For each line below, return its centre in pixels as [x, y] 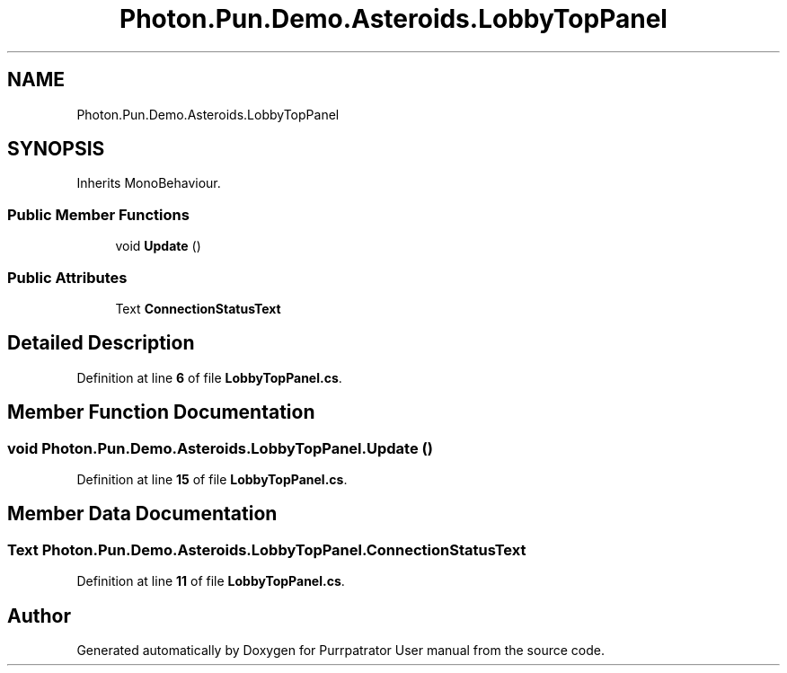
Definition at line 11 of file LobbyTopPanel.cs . [211, 581]
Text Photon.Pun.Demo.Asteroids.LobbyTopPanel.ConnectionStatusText [267, 549]
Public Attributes [67, 277]
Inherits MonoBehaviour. [149, 183]
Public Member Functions [98, 214]
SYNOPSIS [56, 149]
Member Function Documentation [161, 412]
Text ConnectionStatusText [198, 308]
